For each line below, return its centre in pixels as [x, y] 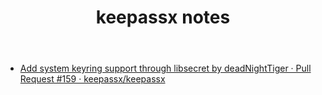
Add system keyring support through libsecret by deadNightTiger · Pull [165, 68]
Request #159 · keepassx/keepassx [92, 79]
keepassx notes [163, 17]
